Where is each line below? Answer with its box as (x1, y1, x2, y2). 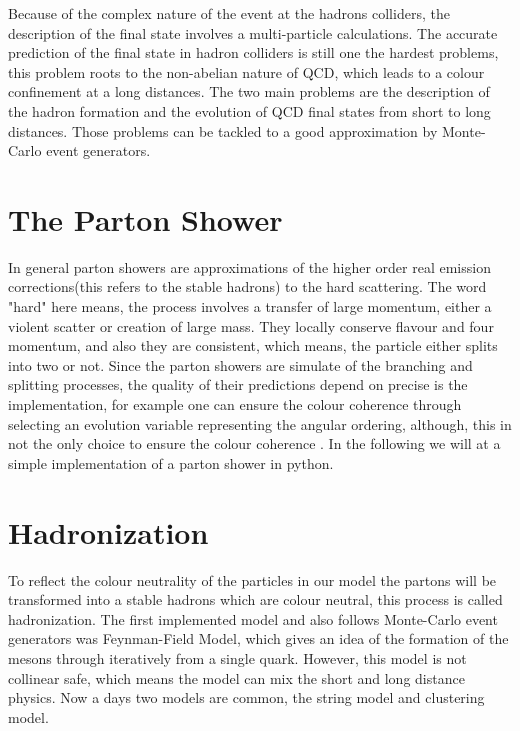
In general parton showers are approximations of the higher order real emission (8, 256, 491, 277)
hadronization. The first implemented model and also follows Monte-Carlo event (8, 608, 498, 629)
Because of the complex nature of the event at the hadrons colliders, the (8, 3, 450, 23)
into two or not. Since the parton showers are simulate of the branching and (8, 354, 473, 375)
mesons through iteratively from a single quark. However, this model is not (8, 647, 467, 668)
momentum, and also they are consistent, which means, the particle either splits (8, 335, 498, 356)
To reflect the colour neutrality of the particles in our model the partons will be (8, 569, 497, 590)
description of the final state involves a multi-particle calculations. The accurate (8, 22, 498, 43)
